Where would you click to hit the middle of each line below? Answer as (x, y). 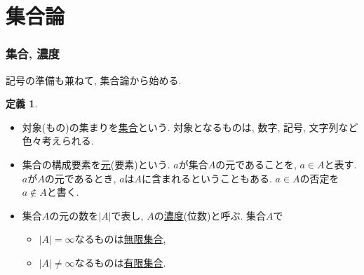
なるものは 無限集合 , (120, 239)
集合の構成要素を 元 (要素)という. (96, 164)
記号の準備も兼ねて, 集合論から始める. (94, 80)
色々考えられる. (58, 141)
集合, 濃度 (33, 54)
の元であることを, (256, 164)
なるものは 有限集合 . (120, 262)
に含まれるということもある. (207, 178)
